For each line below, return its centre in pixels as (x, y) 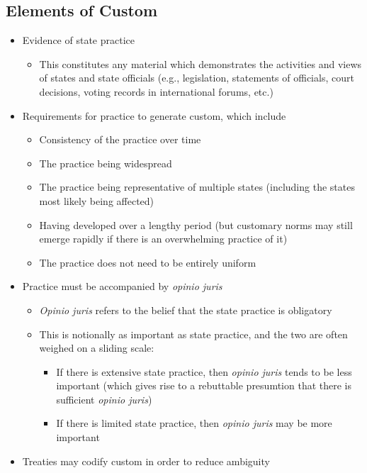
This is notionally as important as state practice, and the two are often (193, 334)
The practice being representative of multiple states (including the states (197, 187)
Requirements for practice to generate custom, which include (154, 115)
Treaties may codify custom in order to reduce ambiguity (146, 461)
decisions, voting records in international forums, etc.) (156, 91)
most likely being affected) (97, 200)
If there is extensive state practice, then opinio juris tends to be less (204, 371)
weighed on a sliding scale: (97, 348)
